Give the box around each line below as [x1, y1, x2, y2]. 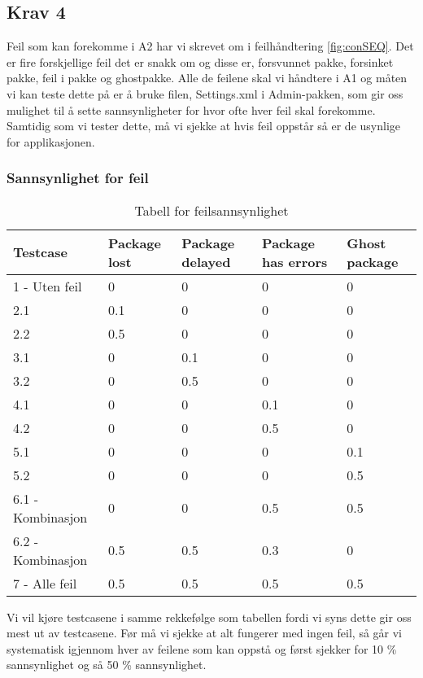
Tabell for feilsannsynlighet [134, 200, 289, 220]
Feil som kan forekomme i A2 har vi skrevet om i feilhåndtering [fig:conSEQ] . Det [7, 37, 414, 55]
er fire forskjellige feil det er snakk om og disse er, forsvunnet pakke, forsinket [7, 53, 394, 70]
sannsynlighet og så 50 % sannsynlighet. [7, 656, 207, 673]
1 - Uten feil [13, 276, 82, 295]
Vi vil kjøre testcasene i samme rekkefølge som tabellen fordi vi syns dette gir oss [7, 608, 412, 625]
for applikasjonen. [7, 133, 95, 150]
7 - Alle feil [13, 573, 77, 593]
